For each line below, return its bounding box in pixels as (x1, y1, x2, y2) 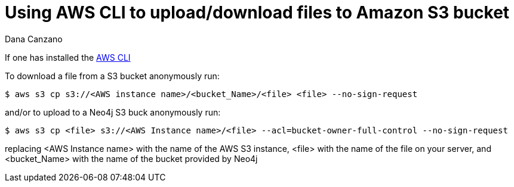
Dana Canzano (5, 33, 63, 44)
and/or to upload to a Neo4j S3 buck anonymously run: (5, 107, 221, 117)
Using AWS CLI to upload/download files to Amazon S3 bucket (5, 2, 510, 23)
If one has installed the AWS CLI (5, 52, 131, 63)
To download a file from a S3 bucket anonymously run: (5, 70, 220, 81)
